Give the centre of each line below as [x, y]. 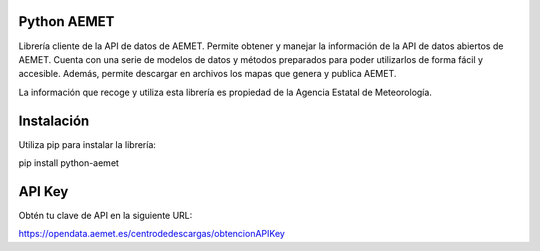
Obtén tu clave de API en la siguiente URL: [105, 215]
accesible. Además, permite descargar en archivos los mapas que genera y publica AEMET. [207, 74]
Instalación [54, 120]
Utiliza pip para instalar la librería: [87, 144]
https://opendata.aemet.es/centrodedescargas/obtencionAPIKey [151, 234]
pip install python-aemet [69, 162]
